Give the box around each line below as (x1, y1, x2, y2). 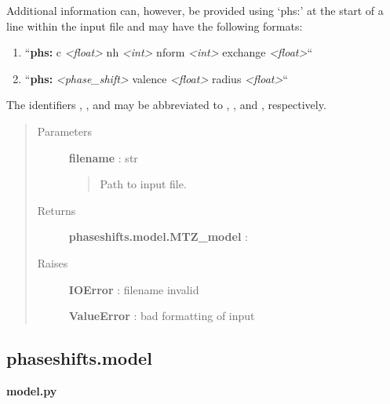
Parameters (37, 122, 92, 139)
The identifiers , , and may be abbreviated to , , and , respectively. (6, 96, 326, 113)
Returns (37, 202, 76, 218)
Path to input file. (100, 176, 187, 192)
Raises (37, 254, 68, 271)
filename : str (68, 149, 138, 166)
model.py (6, 382, 57, 399)
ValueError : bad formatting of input (68, 308, 255, 324)
